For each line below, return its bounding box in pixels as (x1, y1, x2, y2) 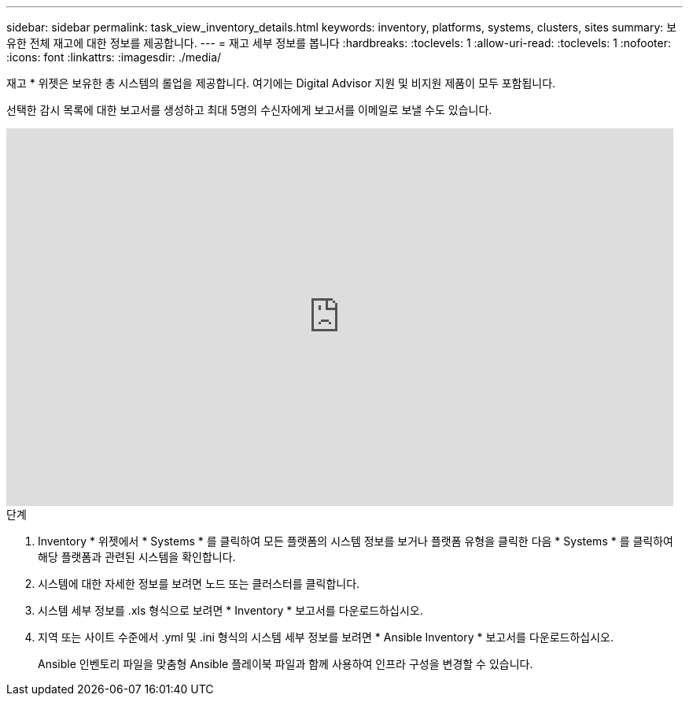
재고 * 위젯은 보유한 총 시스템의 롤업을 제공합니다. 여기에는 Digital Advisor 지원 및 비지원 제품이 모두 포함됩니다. (6, 76, 556, 90)
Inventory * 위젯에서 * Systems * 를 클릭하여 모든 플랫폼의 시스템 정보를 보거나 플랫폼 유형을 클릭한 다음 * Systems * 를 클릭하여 (38, 534, 674, 548)
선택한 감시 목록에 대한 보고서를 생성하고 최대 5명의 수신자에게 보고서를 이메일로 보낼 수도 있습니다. (6, 103, 492, 116)
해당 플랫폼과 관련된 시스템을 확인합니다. (38, 550, 236, 563)
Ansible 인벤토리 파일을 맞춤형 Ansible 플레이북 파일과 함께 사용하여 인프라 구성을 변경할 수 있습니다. (38, 657, 533, 671)
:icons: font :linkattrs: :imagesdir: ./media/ (6, 50, 222, 64)
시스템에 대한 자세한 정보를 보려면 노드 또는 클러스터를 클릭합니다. (38, 577, 360, 590)
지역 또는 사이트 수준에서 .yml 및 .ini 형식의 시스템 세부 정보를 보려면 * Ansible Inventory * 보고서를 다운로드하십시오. (38, 630, 613, 644)
